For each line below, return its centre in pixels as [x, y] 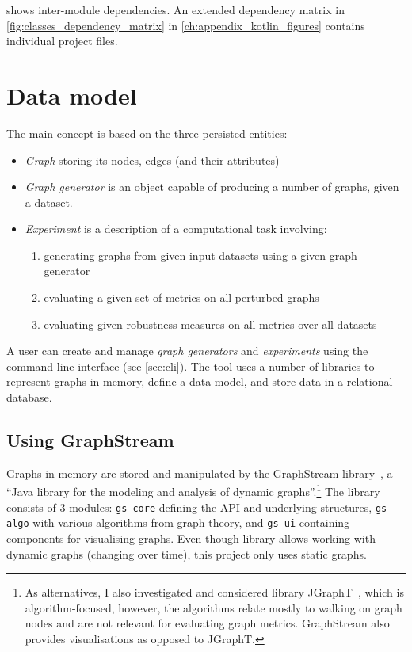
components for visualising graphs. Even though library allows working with [191, 538]
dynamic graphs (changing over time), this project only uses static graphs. [187, 553]
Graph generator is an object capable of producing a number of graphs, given [212, 187]
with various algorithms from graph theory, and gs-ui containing [191, 522]
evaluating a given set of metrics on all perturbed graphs [181, 297]
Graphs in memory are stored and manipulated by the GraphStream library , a [200, 473]
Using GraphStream [90, 440]
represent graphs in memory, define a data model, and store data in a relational [200, 381]
